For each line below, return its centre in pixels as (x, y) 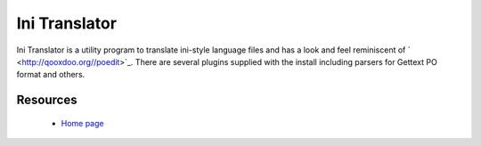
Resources (47, 100)
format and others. (51, 75)
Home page (82, 123)
